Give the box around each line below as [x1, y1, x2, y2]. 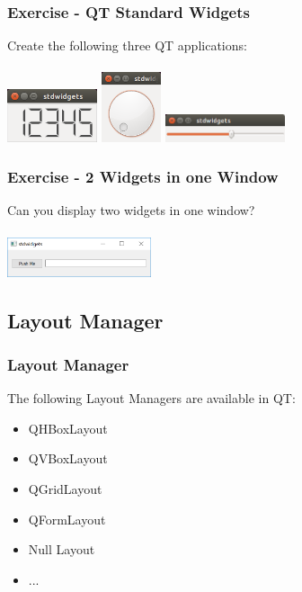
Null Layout [28, 540, 95, 559]
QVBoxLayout [28, 449, 108, 468]
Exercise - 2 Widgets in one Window [7, 166, 279, 188]
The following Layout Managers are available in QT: [7, 389, 296, 408]
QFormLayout [28, 509, 106, 528]
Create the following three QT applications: [7, 36, 247, 55]
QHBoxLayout [28, 418, 108, 437]
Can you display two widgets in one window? [7, 201, 255, 220]
